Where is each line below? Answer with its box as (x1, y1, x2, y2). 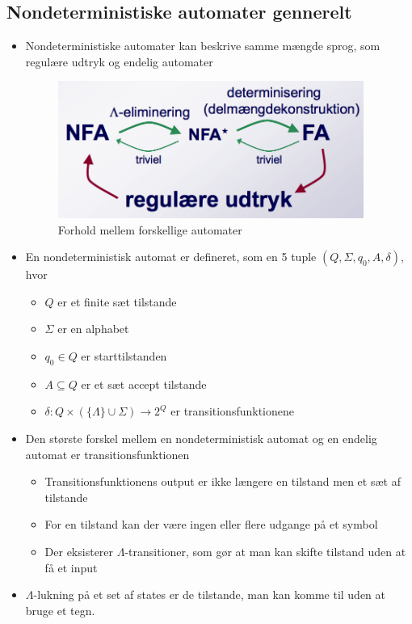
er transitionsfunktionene (170, 403, 294, 420)
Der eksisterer (44, 542, 114, 559)
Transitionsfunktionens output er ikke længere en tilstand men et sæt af (44, 473, 401, 490)
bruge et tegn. (25, 601, 95, 618)
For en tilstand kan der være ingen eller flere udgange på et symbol (44, 516, 378, 533)
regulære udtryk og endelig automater (25, 53, 213, 70)
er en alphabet (57, 320, 129, 337)
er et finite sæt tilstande (57, 293, 177, 310)
